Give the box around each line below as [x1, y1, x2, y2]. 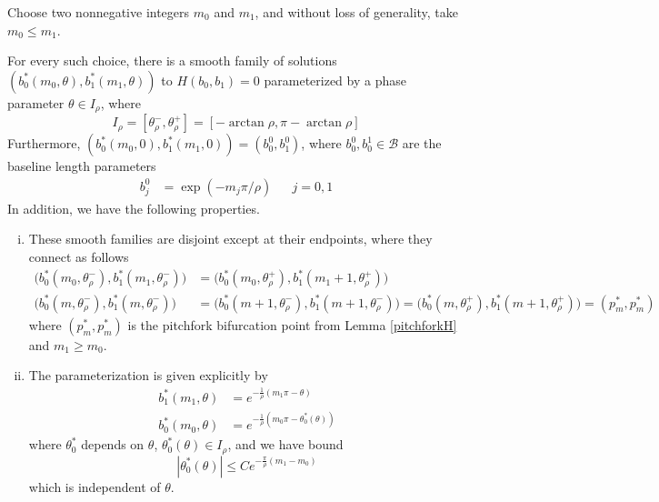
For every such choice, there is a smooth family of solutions [7, 51, 337, 70]
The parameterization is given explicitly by [28, 366, 268, 385]
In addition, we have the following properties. [7, 198, 260, 217]
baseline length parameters [7, 156, 156, 176]
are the [402, 134, 442, 153]
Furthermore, [7, 134, 81, 153]
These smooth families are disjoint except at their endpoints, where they [28, 229, 433, 248]
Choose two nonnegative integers [7, 3, 190, 21]
